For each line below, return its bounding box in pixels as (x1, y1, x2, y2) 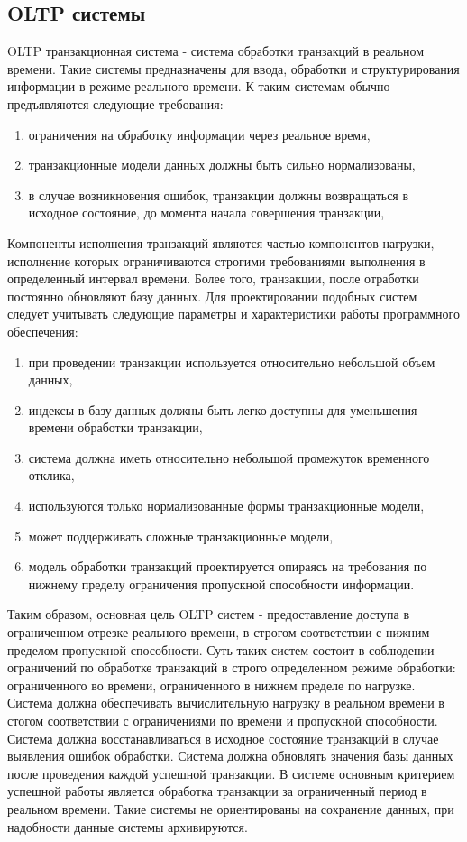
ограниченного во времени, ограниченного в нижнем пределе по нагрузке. (7, 675, 416, 694)
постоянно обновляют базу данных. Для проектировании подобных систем (7, 286, 417, 305)
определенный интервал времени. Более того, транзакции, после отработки (7, 269, 419, 288)
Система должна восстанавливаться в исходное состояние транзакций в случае (7, 728, 439, 747)
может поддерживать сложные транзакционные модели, (28, 526, 334, 545)
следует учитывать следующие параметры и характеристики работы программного (7, 304, 460, 323)
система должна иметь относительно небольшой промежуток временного (28, 448, 430, 467)
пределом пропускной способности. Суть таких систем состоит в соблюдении (7, 640, 435, 659)
